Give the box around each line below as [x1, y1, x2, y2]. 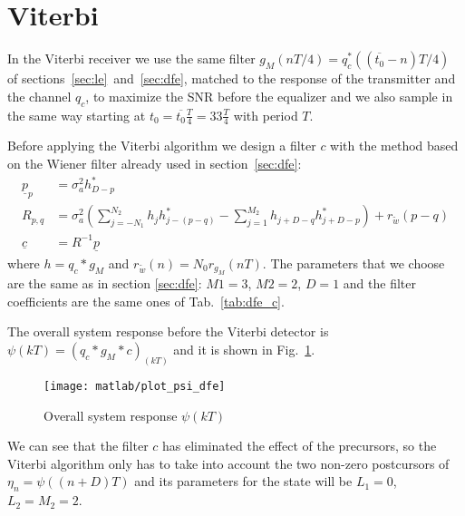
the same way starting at [7, 105, 146, 124]
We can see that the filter [7, 436, 149, 455]
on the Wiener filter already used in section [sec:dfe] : [7, 153, 302, 172]
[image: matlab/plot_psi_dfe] [44, 379, 226, 393]
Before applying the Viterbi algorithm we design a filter [7, 136, 316, 155]
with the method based [330, 136, 459, 155]
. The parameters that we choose [262, 253, 445, 272]
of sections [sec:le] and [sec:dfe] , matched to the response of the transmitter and [7, 69, 456, 88]
